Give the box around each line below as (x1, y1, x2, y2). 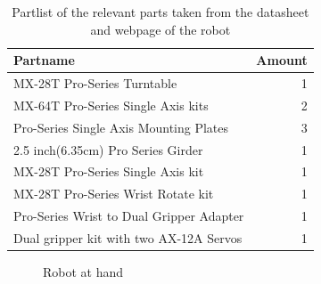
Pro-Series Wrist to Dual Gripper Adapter (13, 207, 244, 225)
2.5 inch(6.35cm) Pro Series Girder (13, 140, 203, 158)
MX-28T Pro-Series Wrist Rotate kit (13, 184, 214, 203)
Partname (13, 51, 75, 69)
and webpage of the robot (90, 20, 231, 38)
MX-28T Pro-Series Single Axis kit (13, 162, 204, 181)
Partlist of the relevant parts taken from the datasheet (12, 3, 309, 20)
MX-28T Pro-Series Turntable (13, 74, 177, 93)
